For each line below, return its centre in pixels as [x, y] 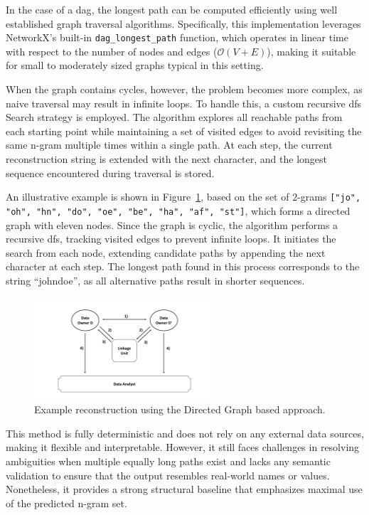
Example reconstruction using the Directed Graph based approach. [180, 409]
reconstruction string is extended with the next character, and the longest [167, 159]
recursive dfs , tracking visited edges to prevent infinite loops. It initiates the [171, 239]
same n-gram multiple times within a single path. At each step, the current [169, 145]
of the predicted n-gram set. [66, 503]
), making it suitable [311, 51]
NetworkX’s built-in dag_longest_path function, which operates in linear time [177, 37]
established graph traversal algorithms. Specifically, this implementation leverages [183, 23]
